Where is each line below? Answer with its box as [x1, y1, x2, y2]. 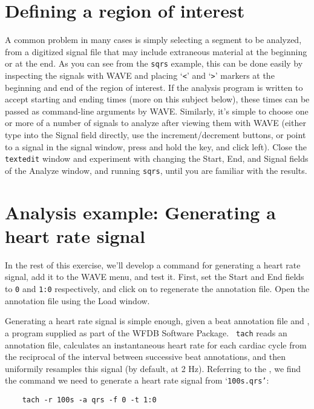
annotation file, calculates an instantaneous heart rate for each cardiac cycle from [5, 338, 307, 351]
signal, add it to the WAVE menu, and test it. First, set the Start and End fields [5, 270, 304, 283]
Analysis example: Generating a [5, 199, 276, 224]
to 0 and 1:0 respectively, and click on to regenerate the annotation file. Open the [5, 282, 310, 294]
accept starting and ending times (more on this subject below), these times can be [5, 93, 310, 105]
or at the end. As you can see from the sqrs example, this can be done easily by [5, 57, 303, 70]
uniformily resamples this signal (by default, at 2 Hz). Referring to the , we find [5, 362, 301, 374]
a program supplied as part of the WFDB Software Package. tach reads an [5, 326, 287, 339]
